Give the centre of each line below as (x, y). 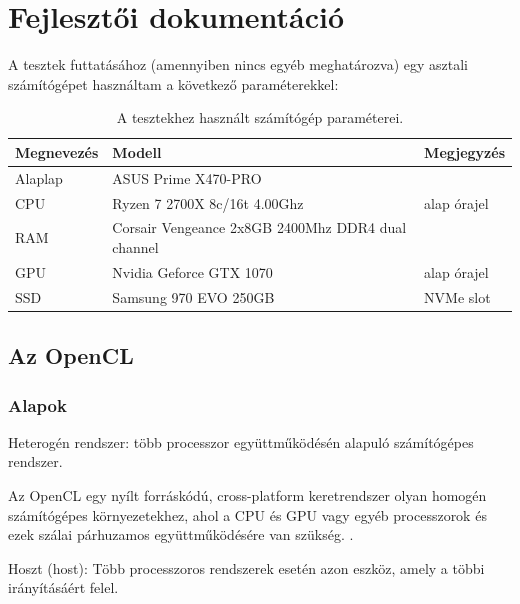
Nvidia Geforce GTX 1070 (192, 271)
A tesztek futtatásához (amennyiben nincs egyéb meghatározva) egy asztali (238, 64)
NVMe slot (457, 296)
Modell (137, 151)
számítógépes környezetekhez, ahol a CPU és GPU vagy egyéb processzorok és (247, 514)
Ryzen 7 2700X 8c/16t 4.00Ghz (208, 202)
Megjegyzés (464, 151)
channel (135, 247)
